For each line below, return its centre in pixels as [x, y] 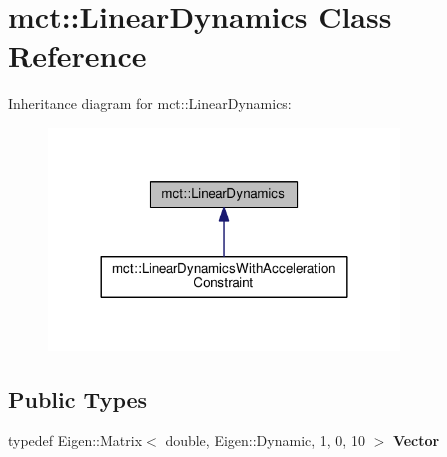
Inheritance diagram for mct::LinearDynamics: [150, 103]
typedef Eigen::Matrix [75, 440]
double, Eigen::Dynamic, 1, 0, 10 [265, 440]
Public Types [78, 398]
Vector [416, 440]
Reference [77, 55]
